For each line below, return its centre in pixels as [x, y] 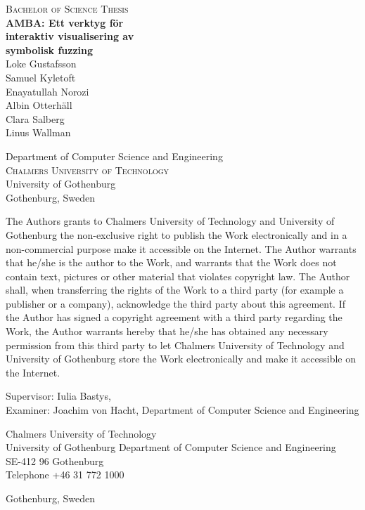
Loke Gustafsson [41, 64]
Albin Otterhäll [39, 105]
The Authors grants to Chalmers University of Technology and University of [170, 221]
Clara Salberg [35, 118]
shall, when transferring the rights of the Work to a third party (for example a [175, 290]
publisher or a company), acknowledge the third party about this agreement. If [175, 303]
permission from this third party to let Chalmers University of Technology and [175, 345]
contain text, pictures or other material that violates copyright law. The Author [178, 276]
